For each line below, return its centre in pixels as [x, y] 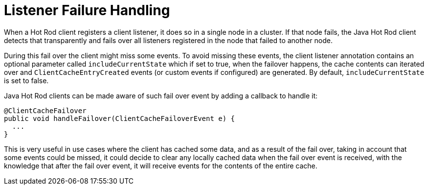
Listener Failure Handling [87, 10]
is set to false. [26, 80]
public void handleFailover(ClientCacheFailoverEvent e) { [120, 118]
